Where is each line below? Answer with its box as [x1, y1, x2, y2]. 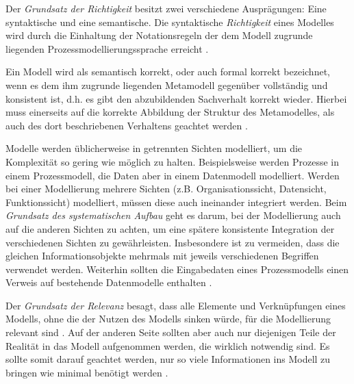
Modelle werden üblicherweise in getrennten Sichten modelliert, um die [5, 141, 303, 155]
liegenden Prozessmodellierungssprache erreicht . [5, 41, 209, 55]
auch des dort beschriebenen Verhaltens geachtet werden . [5, 118, 248, 132]
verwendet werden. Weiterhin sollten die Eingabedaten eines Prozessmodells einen [5, 261, 349, 276]
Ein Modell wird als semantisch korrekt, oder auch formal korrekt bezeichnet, [5, 64, 330, 79]
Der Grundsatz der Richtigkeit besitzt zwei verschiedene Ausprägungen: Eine [5, 1, 327, 15]
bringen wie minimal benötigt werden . [5, 365, 168, 379]
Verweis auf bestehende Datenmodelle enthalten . [5, 275, 212, 290]
